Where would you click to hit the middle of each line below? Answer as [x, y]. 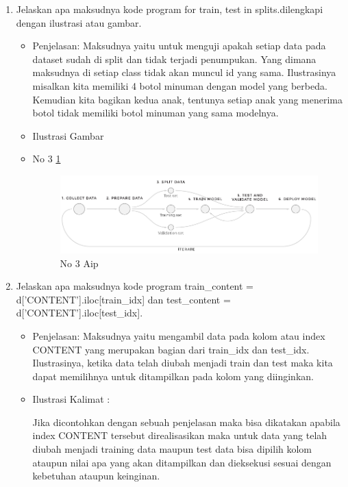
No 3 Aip [79, 263]
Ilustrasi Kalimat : [71, 399]
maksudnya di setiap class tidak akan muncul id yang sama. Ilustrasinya [184, 72]
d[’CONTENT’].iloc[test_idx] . [79, 313]
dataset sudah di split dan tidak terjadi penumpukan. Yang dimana [174, 59]
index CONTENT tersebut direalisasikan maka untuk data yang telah [180, 435]
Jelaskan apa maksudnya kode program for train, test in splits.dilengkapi [170, 9]
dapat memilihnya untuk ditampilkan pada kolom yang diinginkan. [173, 376]
